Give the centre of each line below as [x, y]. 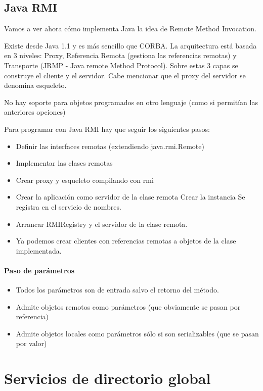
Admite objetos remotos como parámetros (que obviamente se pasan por [128, 306]
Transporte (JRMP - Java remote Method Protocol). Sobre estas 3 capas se [121, 65]
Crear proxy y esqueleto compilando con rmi [85, 180]
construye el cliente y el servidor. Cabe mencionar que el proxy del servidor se [125, 75]
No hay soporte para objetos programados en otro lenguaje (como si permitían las [131, 102]
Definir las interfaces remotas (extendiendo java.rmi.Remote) [110, 146]
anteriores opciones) [35, 112]
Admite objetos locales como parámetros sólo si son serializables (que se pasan [137, 333]
